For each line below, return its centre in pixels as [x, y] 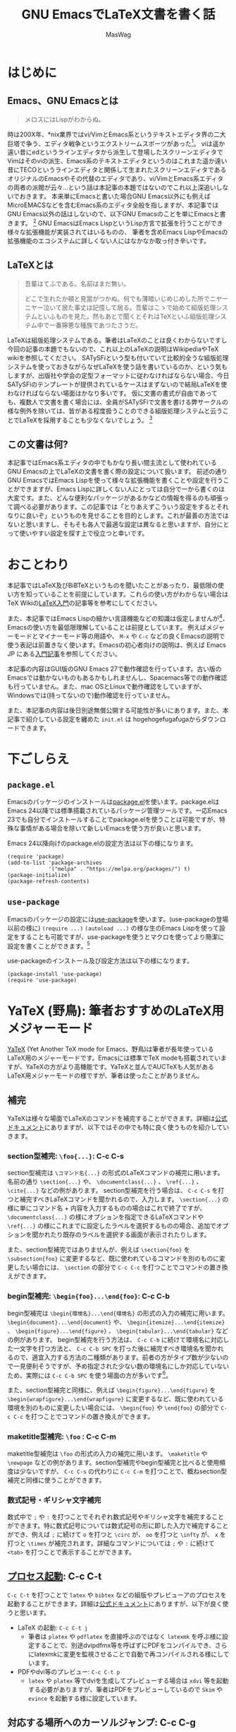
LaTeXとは [31, 265]
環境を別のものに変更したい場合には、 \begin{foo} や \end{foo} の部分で [113, 1408]
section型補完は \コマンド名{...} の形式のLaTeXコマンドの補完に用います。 [116, 1173]
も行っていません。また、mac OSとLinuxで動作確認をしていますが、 [106, 686]
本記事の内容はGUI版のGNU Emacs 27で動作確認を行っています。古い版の [114, 668]
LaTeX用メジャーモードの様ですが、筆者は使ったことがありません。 [105, 1076]
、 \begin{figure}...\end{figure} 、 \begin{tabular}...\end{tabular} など [118, 1331]
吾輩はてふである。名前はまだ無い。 [77, 283]
